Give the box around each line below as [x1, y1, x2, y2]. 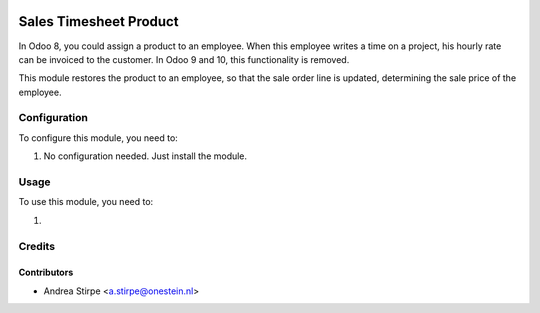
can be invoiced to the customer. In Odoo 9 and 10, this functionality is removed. [18, 53, 350, 65]
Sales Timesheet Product [18, 13, 179, 30]
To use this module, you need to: [18, 196, 154, 208]
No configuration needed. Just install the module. [43, 150, 248, 162]
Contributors [18, 266, 74, 279]
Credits [18, 239, 55, 253]
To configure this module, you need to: [18, 131, 179, 144]
